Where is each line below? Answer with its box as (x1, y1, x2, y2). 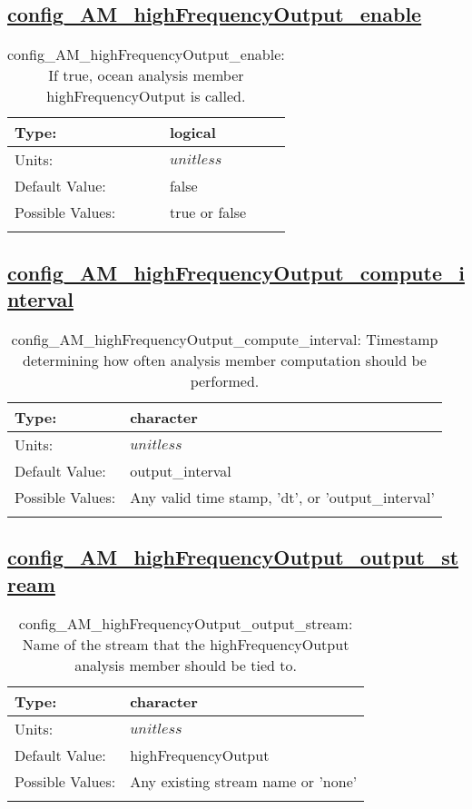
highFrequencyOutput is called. (46, 85, 246, 107)
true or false (169, 202, 247, 223)
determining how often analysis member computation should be (23, 349, 427, 370)
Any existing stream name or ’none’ (130, 771, 358, 793)
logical (169, 122, 216, 143)
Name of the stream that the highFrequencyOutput (22, 634, 349, 656)
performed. (190, 370, 260, 391)
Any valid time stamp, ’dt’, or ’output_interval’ (130, 486, 435, 508)
